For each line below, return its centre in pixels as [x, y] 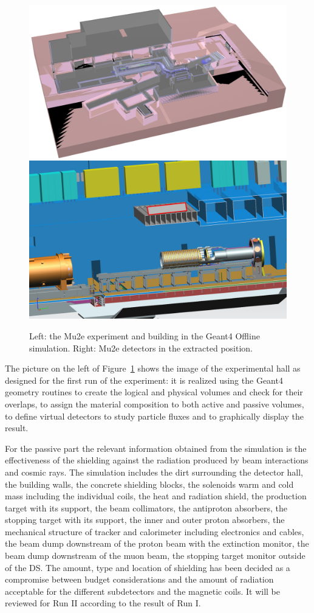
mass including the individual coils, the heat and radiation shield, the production [156, 496]
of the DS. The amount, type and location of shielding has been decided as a [148, 567]
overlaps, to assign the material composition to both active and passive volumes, [155, 403]
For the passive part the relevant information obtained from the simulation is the [156, 448]
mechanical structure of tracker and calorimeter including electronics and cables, [155, 531]
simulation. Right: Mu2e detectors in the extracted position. [141, 348]
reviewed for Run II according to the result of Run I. [103, 603]
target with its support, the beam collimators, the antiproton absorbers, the [146, 507]
